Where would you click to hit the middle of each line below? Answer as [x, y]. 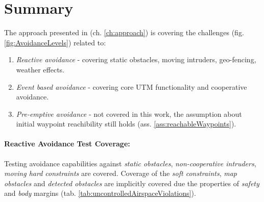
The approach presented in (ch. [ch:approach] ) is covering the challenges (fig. [124, 32]
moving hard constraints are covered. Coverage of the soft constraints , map [121, 173]
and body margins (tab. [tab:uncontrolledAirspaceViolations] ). [100, 193]
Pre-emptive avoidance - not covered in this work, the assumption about [129, 113]
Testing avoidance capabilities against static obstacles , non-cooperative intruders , [130, 163]
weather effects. [40, 69]
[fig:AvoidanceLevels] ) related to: [55, 42]
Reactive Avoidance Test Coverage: [67, 144]
